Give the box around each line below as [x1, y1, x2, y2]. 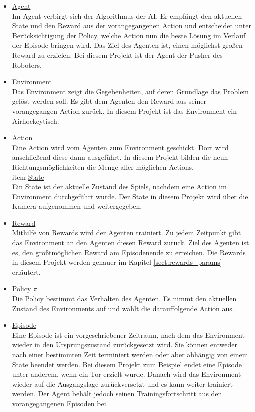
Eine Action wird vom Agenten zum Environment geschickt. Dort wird [12, 142, 229, 152]
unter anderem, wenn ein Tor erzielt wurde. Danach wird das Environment [12, 369, 241, 379]
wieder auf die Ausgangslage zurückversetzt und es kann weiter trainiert [12, 378, 233, 389]
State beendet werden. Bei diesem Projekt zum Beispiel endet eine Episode [12, 359, 242, 369]
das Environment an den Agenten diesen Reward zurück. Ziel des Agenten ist [12, 237, 249, 248]
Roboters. [12, 59, 42, 70]
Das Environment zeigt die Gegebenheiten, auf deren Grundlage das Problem [12, 86, 249, 96]
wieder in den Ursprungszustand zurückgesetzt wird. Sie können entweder [12, 339, 237, 350]
